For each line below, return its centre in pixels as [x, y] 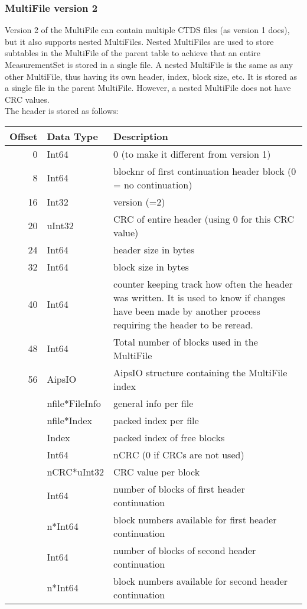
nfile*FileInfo [74, 403]
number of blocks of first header [179, 488]
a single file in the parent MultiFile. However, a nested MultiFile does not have [148, 88]
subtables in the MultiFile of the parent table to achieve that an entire [133, 53]
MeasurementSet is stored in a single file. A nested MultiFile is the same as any [149, 64]
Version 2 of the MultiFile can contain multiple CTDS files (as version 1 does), [147, 30]
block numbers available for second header [201, 581]
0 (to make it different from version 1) [192, 154]
